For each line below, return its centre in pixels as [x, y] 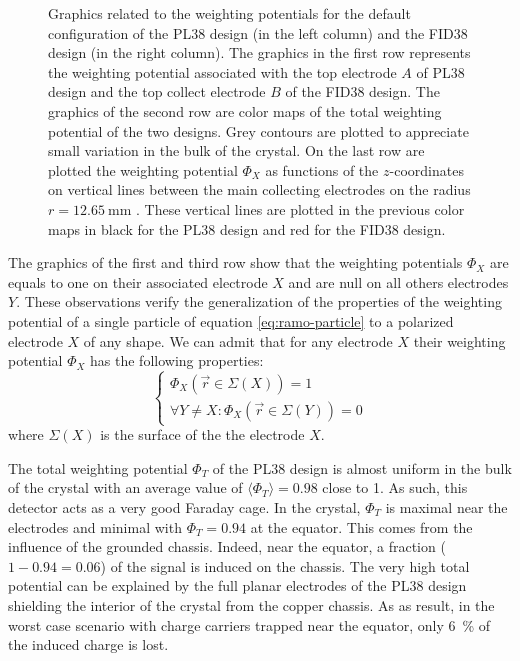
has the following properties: [177, 360]
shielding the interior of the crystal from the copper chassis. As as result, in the [251, 605]
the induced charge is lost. [88, 644]
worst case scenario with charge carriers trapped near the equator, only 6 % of [249, 624]
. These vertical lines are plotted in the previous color [300, 208]
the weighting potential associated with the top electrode [222, 71]
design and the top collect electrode [157, 91]
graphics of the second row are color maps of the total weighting [245, 110]
